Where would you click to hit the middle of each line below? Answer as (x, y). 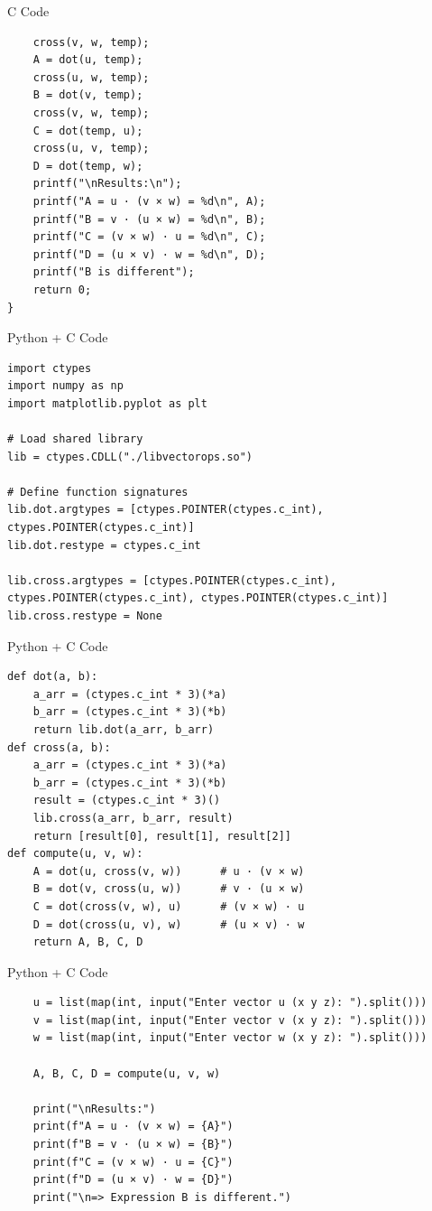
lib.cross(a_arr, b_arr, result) (133, 818)
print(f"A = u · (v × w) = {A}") (133, 1127)
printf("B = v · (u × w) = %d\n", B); (149, 219)
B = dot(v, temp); (88, 95)
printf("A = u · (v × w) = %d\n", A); (149, 201)
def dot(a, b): (53, 677)
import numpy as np (65, 386)
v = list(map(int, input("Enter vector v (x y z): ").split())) (230, 1020)
